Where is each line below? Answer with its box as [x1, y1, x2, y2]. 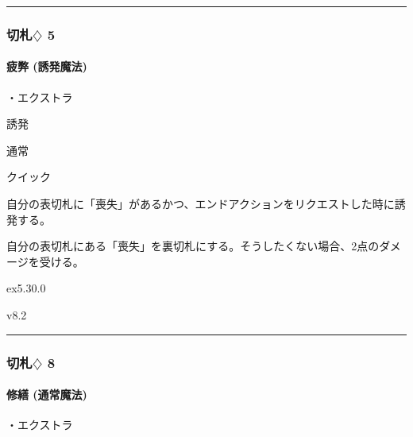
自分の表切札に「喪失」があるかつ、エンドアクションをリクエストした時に [6, 195, 395, 212]
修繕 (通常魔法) [6, 386, 87, 403]
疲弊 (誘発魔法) [6, 58, 87, 75]
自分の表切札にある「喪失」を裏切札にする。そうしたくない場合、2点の [6, 238, 380, 254]
